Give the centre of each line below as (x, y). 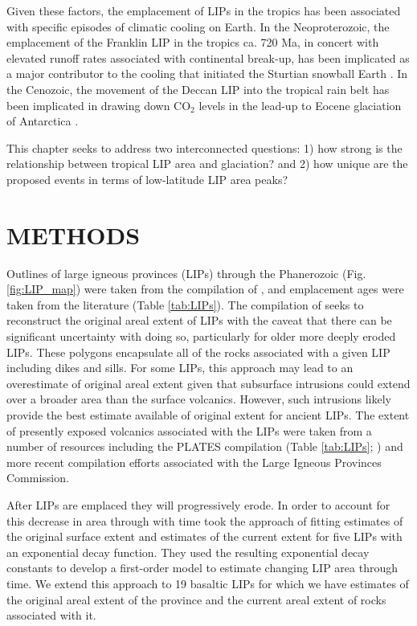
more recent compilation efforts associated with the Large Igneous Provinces (194, 462)
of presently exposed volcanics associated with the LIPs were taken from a (189, 430)
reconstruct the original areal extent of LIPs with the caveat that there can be (199, 320)
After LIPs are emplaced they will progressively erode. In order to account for (198, 504)
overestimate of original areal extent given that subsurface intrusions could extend (208, 383)
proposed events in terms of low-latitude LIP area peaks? (147, 179)
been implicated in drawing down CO (99, 105)
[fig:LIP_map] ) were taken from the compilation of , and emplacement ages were (205, 289)
